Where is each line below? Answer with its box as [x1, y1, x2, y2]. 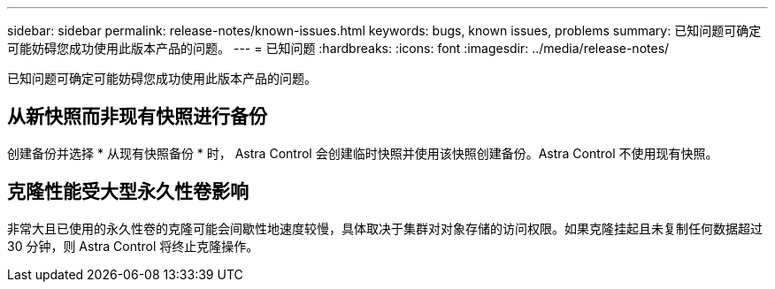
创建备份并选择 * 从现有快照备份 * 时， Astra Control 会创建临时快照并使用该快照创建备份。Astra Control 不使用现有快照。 [7, 145, 718, 161]
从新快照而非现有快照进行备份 [7, 105, 267, 128]
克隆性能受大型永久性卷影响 [7, 180, 249, 203]
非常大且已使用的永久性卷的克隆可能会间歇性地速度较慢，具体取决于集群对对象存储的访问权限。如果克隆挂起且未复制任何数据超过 [7, 220, 763, 236]
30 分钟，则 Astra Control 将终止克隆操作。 [7, 238, 259, 254]
